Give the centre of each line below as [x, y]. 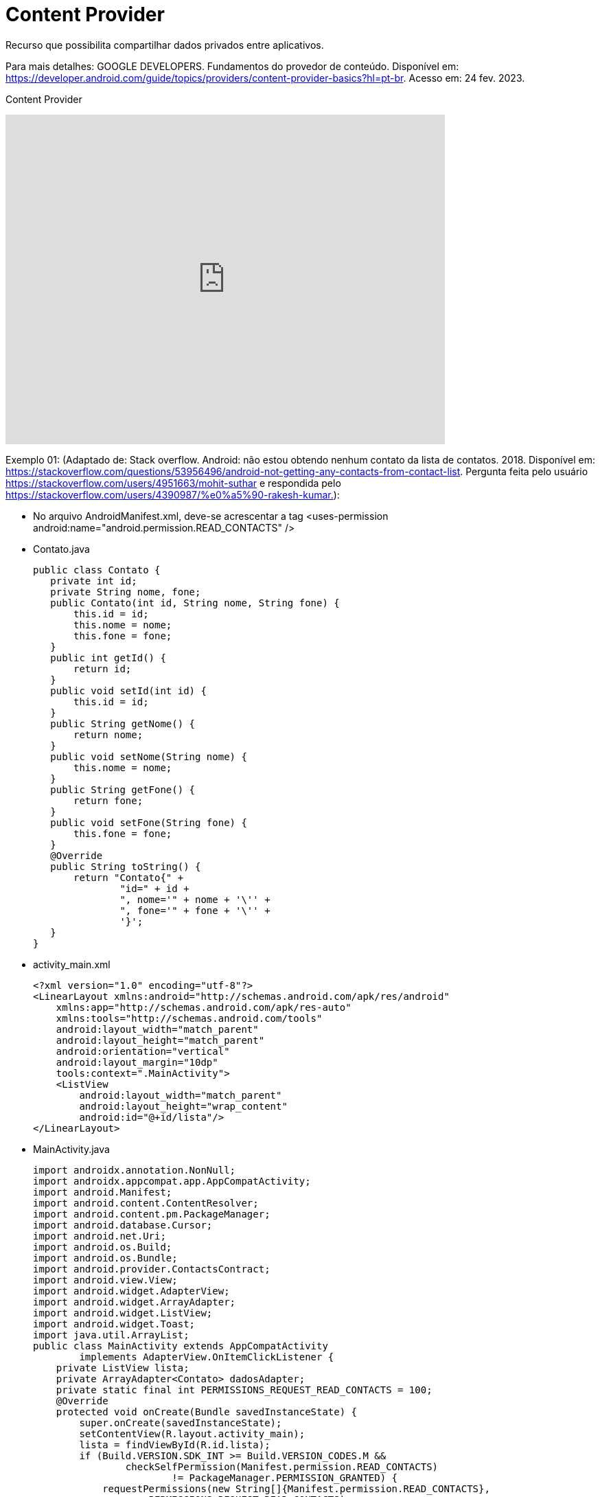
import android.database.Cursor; [123, 1225]
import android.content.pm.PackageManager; [152, 1214]
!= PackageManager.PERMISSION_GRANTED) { [285, 1477]
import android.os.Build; [103, 1247]
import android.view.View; [105, 1280]
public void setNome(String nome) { [149, 756]
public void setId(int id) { [128, 690]
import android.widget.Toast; [114, 1324]
